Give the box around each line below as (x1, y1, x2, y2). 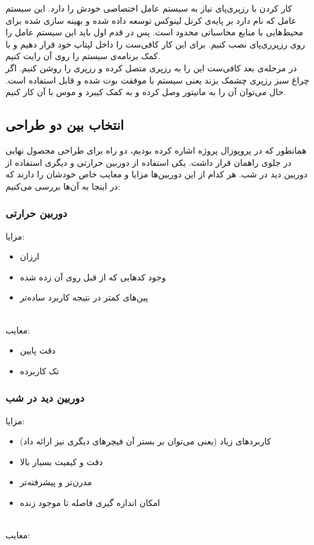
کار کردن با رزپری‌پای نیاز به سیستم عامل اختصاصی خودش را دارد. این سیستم (5, 2, 292, 14)
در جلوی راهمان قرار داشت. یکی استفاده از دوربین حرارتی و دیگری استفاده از (5, 155, 291, 168)
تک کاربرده (20, 364, 59, 377)
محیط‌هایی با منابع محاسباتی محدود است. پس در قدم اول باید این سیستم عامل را (5, 26, 304, 38)
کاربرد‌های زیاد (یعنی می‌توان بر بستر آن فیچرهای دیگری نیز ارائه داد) (20, 435, 271, 447)
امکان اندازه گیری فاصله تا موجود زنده (20, 496, 160, 508)
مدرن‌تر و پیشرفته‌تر (20, 476, 92, 488)
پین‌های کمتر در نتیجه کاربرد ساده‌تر (20, 291, 148, 304)
